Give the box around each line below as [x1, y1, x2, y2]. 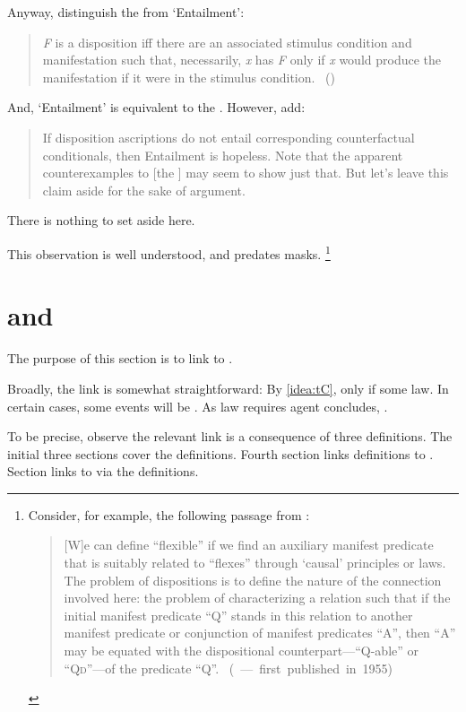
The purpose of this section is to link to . [7, 349, 233, 368]
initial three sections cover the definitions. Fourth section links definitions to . [7, 444, 434, 463]
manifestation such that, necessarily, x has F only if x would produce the [42, 50, 441, 69]
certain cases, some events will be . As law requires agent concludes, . [7, 396, 388, 415]
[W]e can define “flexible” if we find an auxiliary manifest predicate [64, 535, 434, 554]
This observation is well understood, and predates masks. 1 [7, 241, 331, 263]
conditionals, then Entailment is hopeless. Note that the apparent [42, 145, 403, 164]
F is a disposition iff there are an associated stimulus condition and [42, 32, 412, 51]
